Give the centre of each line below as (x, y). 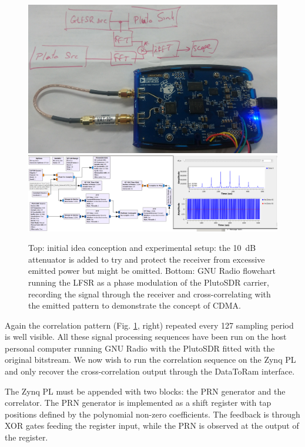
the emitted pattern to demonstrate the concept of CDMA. (135, 305)
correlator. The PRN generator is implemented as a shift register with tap (138, 403)
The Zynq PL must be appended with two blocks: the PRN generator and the (145, 391)
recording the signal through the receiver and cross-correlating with (150, 294)
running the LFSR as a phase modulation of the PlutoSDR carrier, (149, 282)
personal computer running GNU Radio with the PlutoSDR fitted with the (140, 348)
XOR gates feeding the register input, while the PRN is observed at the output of (152, 426)
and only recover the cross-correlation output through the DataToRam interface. (150, 371)
